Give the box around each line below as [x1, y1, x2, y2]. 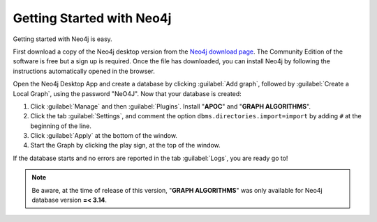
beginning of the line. [30, 122, 92, 130]
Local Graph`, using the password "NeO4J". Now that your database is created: [13, 89, 242, 97]
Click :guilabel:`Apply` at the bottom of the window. [30, 132, 178, 140]
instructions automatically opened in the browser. [13, 67, 155, 75]
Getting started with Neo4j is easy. [13, 35, 113, 43]
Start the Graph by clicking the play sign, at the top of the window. [30, 141, 221, 150]
